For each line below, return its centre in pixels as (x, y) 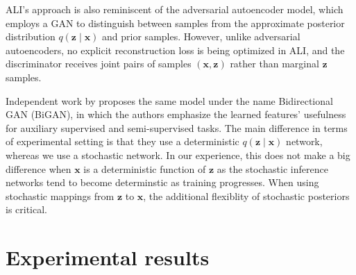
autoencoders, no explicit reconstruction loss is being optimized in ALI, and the (175, 50)
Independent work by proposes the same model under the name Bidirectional (169, 100)
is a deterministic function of (145, 168)
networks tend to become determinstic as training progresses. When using (162, 182)
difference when (39, 168)
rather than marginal (274, 64)
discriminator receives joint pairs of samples (99, 64)
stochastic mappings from (60, 195)
